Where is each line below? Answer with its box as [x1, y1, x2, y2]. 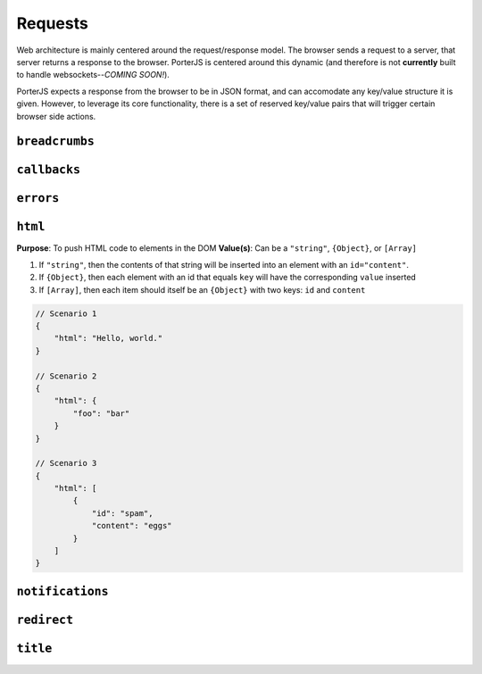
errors [16, 191, 60, 205]
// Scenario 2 [35, 370, 97, 381]
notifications [16, 584, 109, 598]
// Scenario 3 [35, 458, 97, 469]
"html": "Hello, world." [54, 333, 163, 344]
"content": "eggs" [91, 520, 173, 531]
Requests [16, 13, 88, 33]
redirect [16, 612, 74, 627]
